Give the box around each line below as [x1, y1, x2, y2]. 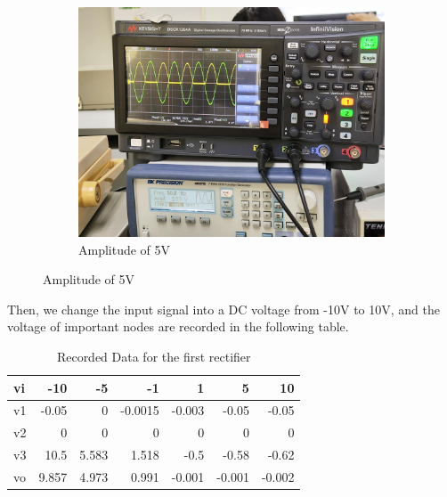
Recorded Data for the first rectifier [56, 346, 251, 365]
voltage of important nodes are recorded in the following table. [7, 317, 349, 336]
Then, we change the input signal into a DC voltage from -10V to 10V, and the [7, 299, 441, 318]
